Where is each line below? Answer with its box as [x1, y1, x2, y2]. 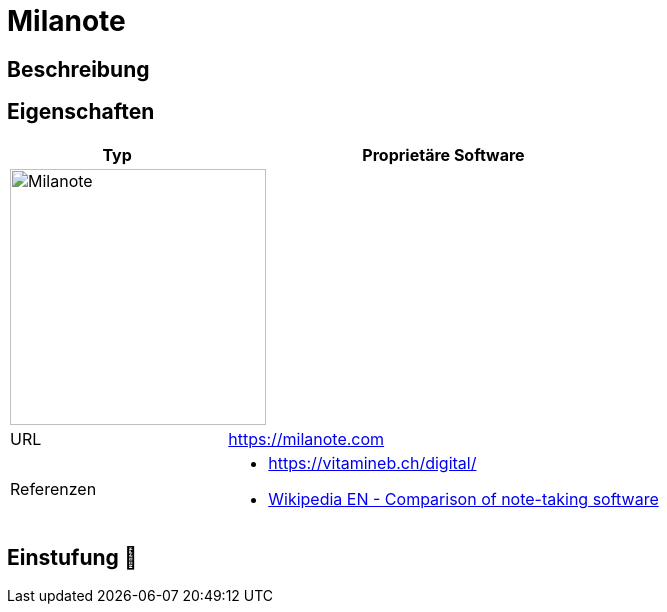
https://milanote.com [228, 428, 385, 449]
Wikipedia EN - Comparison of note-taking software [268, 488, 659, 509]
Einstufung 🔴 [7, 545, 138, 571]
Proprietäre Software [362, 144, 525, 165]
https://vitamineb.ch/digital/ [268, 452, 477, 473]
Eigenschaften [7, 99, 155, 125]
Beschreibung [7, 56, 150, 82]
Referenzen [10, 478, 97, 499]
